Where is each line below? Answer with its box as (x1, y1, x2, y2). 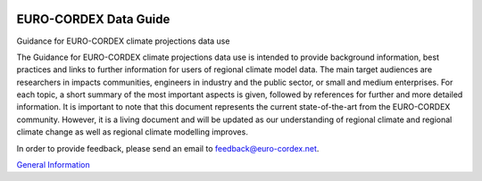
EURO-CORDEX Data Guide (16, 12, 170, 27)
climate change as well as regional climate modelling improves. (16, 127, 249, 137)
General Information (16, 160, 90, 170)
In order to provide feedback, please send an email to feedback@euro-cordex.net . (16, 143, 320, 153)
